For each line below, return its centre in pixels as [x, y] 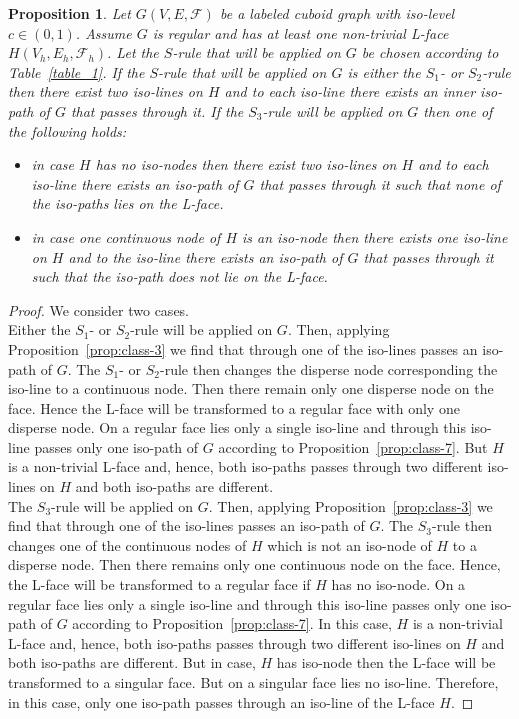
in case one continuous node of [126, 236]
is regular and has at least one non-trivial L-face [300, 32]
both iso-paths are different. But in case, [132, 662]
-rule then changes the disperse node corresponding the [329, 368]
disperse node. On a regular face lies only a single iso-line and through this [237, 427]
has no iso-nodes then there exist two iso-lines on [246, 164]
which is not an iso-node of [349, 544]
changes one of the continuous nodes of [127, 544]
